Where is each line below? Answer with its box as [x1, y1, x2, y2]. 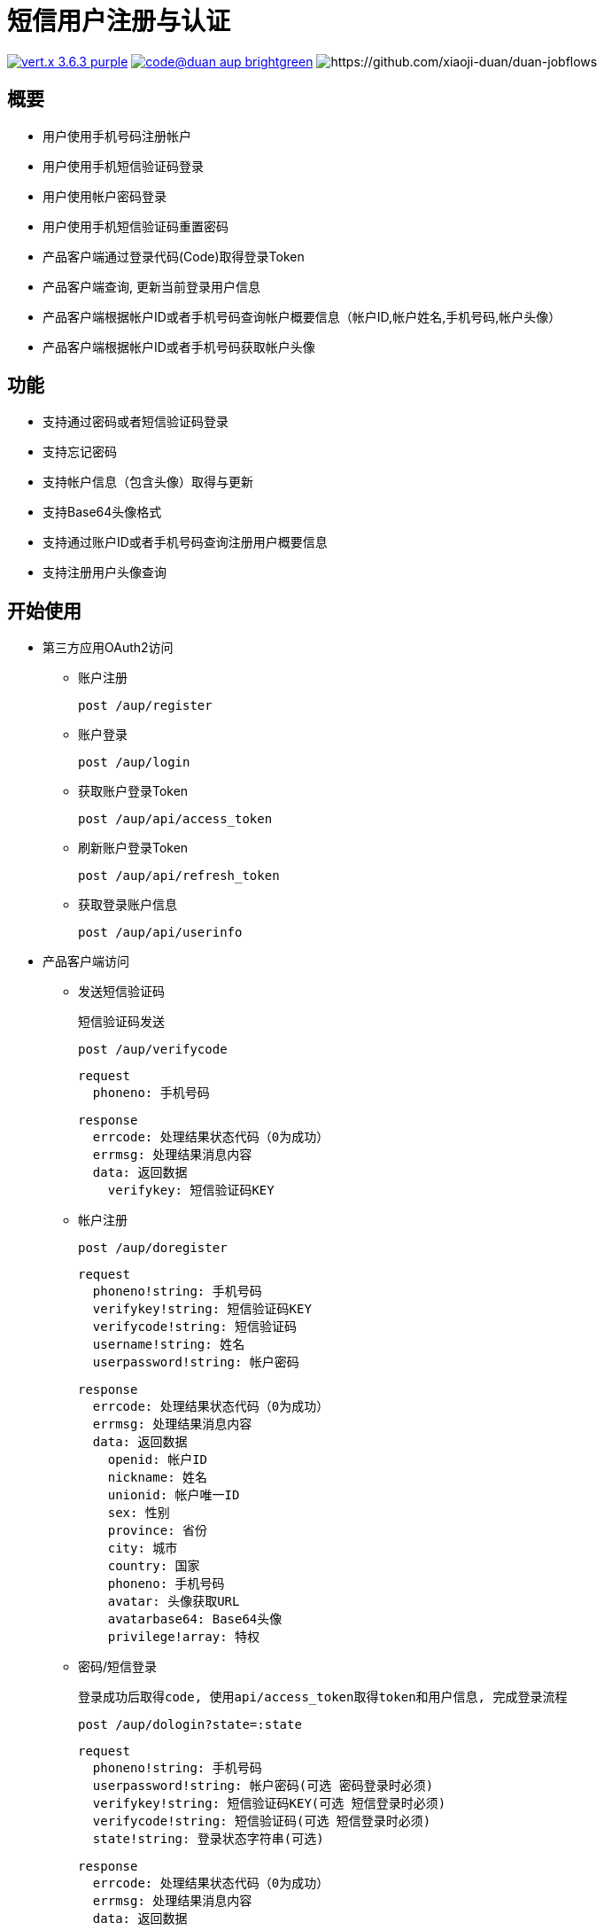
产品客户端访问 [43, 953, 129, 969]
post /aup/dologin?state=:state [78, 1717, 302, 1732]
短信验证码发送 [78, 1015, 165, 1030]
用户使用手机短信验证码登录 [43, 158, 204, 174]
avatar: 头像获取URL [107, 1594, 240, 1609]
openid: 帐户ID [107, 1452, 208, 1467]
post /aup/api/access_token [78, 812, 273, 827]
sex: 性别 [107, 1506, 170, 1521]
